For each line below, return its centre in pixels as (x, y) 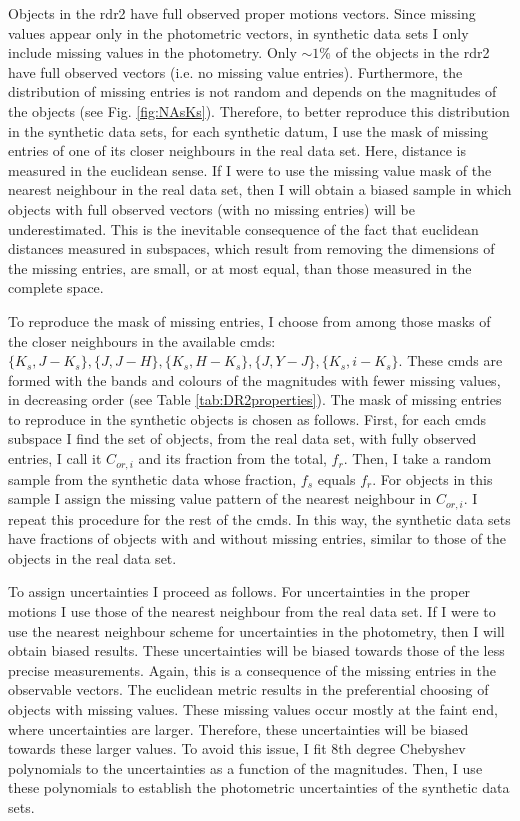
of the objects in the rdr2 (412, 52)
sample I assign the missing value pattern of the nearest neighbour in (220, 498)
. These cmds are (450, 360)
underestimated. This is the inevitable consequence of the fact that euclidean (243, 228)
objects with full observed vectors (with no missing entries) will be (211, 208)
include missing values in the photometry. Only (152, 52)
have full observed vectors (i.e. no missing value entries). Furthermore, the (235, 71)
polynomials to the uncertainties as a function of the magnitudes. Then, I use (245, 767)
